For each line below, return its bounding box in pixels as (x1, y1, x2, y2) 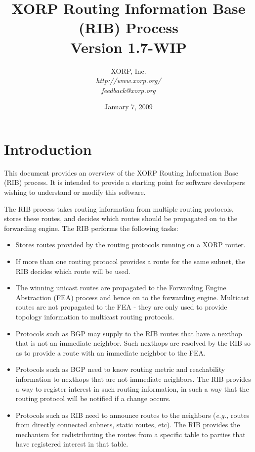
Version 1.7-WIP (70, 37, 187, 57)
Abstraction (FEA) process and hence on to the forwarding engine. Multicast (15, 292, 250, 302)
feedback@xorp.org (101, 85, 156, 95)
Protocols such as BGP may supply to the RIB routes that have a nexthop (15, 328, 242, 338)
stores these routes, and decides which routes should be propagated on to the (4, 213, 238, 224)
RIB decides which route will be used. (15, 266, 130, 276)
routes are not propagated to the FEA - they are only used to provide (15, 302, 227, 312)
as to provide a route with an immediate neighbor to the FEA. (15, 347, 206, 358)
